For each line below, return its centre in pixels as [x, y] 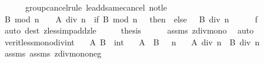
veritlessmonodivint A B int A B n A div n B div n [132, 42]
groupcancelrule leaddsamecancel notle [96, 7]
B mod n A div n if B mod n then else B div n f [131, 19]
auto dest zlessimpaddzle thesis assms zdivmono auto [129, 30]
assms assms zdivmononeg [53, 53]
